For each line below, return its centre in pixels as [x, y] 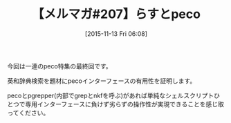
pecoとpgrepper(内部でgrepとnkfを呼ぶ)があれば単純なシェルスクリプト [111, 95]
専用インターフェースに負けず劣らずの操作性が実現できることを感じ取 [125, 104]
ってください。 [28, 113]
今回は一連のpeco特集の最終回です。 [59, 66]
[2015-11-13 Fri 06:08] [116, 34]
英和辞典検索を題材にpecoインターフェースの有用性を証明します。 [102, 81]
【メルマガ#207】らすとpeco [116, 14]
